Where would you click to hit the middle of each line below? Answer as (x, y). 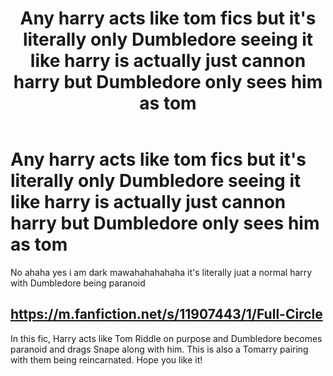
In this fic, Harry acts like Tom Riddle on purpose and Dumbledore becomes (166, 338)
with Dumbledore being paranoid (78, 283)
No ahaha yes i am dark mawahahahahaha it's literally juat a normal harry (161, 272)
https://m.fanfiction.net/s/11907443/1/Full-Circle (166, 314)
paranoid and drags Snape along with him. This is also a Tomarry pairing (159, 349)
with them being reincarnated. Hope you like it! (106, 359)
